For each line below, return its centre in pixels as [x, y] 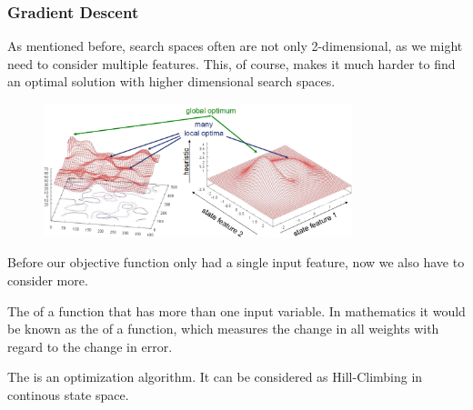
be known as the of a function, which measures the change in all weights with [223, 329]
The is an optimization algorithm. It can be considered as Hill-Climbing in [215, 377]
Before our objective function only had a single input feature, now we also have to [236, 262]
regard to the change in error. [90, 346]
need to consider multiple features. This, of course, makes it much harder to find [231, 63]
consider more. [48, 280]
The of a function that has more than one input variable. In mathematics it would [236, 310]
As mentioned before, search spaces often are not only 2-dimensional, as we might [235, 46]
